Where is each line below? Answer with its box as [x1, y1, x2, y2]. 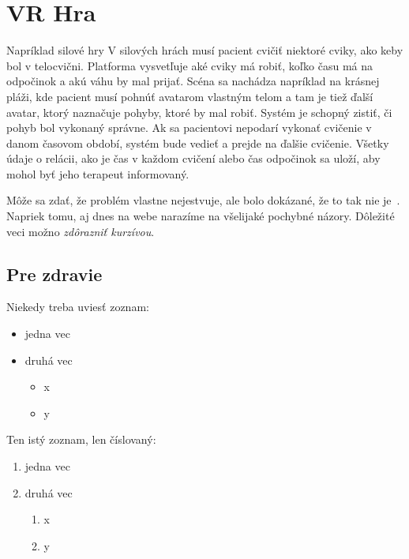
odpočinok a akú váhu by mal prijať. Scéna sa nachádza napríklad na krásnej [6, 73, 380, 89]
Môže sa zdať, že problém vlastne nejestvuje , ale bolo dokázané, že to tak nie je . [6, 192, 400, 208]
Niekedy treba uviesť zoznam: [6, 298, 149, 315]
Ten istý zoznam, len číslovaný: [6, 431, 156, 448]
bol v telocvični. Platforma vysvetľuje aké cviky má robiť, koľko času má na [6, 57, 373, 73]
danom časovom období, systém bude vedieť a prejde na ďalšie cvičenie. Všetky [6, 134, 389, 151]
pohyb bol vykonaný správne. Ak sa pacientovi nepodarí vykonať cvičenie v [6, 119, 372, 136]
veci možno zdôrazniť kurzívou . [6, 223, 155, 239]
